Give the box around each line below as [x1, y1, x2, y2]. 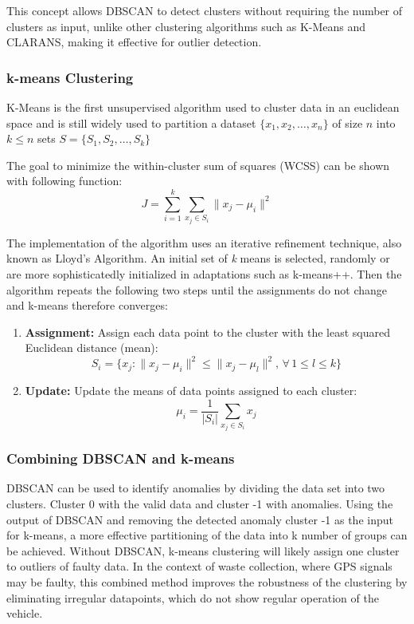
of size [332, 114, 363, 131]
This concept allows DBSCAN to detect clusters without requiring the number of [6, 2, 403, 18]
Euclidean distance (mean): [25, 339, 158, 356]
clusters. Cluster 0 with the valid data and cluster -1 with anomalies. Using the [6, 496, 393, 512]
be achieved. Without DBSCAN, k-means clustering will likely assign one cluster [6, 542, 400, 559]
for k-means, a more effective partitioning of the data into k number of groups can [6, 527, 408, 543]
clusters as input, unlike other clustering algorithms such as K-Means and [6, 18, 366, 34]
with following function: [6, 172, 123, 189]
